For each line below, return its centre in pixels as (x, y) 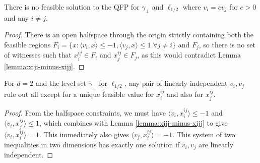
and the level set (61, 83)
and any (17, 17)
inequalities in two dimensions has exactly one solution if (92, 144)
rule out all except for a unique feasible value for (79, 94)
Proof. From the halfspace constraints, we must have (85, 112)
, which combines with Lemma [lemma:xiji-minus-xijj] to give (134, 123)
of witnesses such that (38, 55)
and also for (185, 94)
